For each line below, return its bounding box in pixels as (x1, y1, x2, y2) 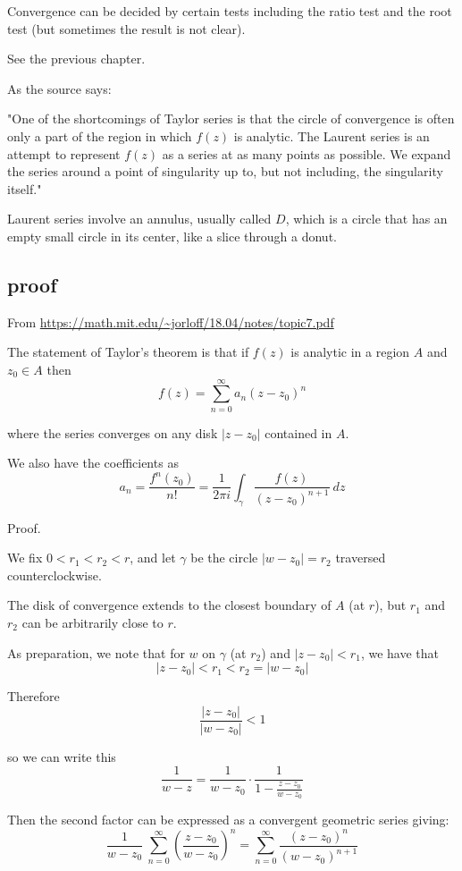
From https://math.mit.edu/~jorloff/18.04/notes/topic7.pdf (7, 312, 334, 331)
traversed (335, 548, 386, 567)
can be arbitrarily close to (21, 613, 164, 631)
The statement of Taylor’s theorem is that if (7, 342, 249, 361)
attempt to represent (7, 144, 121, 163)
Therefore (7, 687, 60, 706)
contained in (265, 423, 332, 442)
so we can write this (7, 747, 116, 765)
